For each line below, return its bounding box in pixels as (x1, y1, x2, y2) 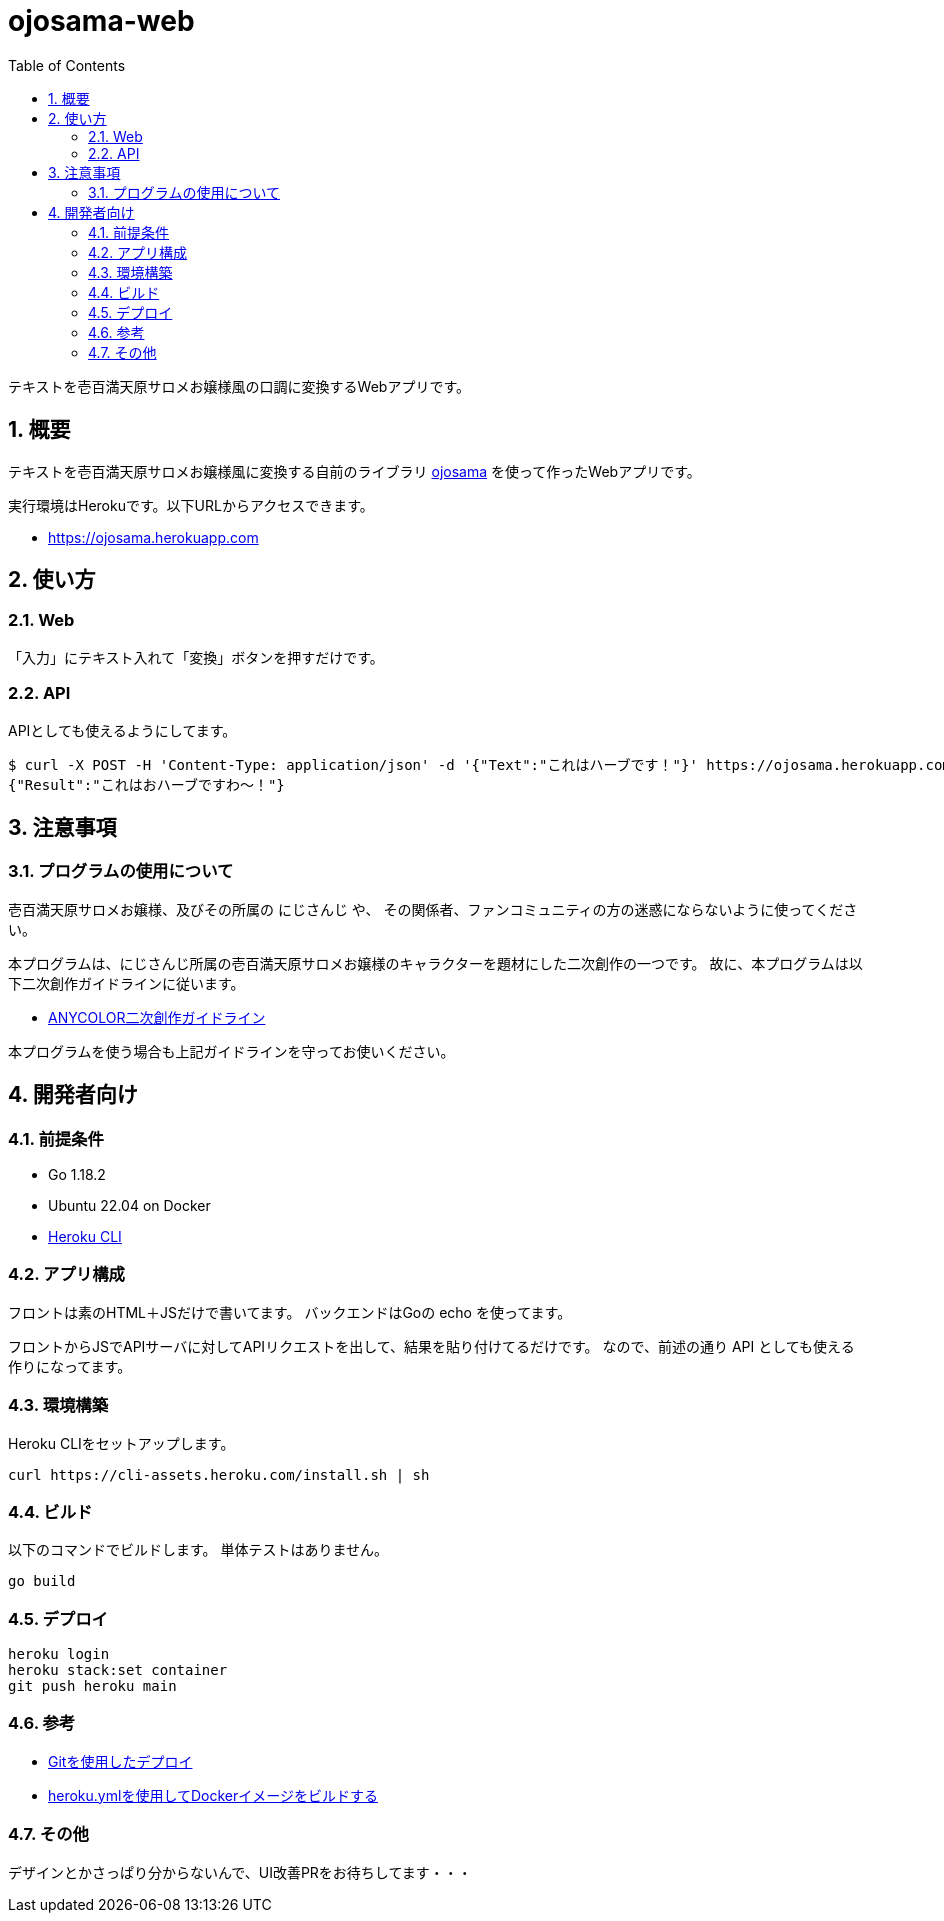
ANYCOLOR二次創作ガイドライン (48, 1008, 266, 1026)
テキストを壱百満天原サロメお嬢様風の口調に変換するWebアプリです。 (8, 377, 470, 395)
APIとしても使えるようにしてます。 (8, 721, 237, 739)
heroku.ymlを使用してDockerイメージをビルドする (48, 1786, 378, 1804)
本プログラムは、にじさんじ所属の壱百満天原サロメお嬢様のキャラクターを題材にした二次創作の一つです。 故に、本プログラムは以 (8, 954, 863, 972)
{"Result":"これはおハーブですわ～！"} (8, 776, 285, 793)
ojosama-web (8, 4, 195, 38)
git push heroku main (8, 1678, 177, 1694)
